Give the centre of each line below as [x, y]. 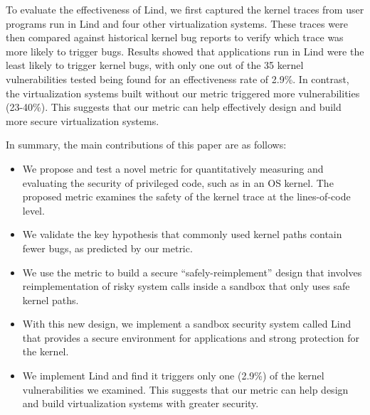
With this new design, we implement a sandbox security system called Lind [187, 324]
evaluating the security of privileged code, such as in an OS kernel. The [178, 182]
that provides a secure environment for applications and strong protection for [191, 337]
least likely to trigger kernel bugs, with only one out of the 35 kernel [155, 65]
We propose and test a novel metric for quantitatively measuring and [173, 168]
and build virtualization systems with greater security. [141, 403]
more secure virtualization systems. [83, 120]
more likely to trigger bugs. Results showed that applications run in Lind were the [185, 51]
